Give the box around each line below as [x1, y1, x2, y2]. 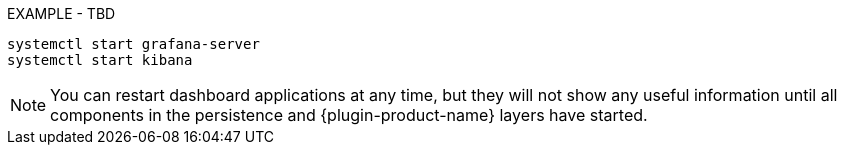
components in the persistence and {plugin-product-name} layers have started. [50, 105, 648, 125]
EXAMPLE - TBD [7, 5, 116, 22]
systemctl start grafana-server [7, 36, 260, 52]
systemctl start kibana [7, 52, 193, 68]
